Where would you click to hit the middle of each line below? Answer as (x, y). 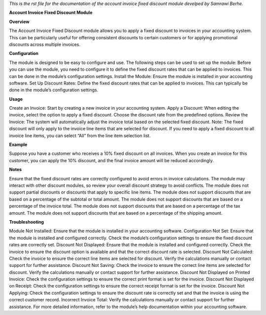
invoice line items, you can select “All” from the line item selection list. (80, 136)
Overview (19, 22)
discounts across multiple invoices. (45, 44)
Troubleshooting (27, 222)
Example (18, 144)
